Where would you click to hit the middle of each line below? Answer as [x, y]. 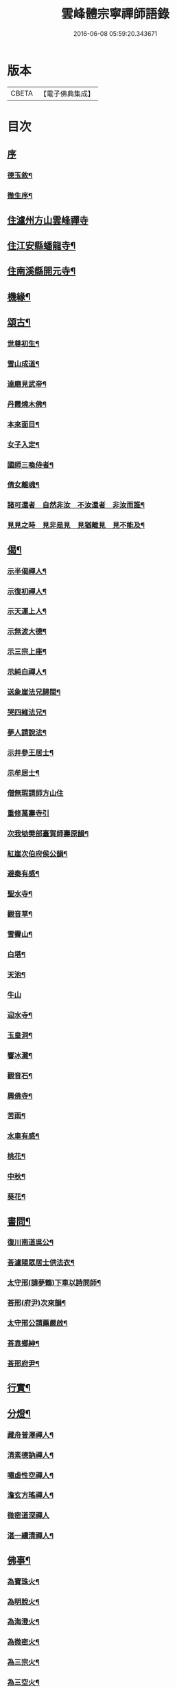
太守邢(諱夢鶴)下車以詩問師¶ [54, 1283]
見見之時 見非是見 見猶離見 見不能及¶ [76, 525]
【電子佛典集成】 [67, 94]
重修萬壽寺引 [28, 813]
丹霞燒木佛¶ [27, 404]
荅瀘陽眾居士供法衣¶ [41, 1262]
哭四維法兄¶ [27, 712]
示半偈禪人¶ [27, 571]
